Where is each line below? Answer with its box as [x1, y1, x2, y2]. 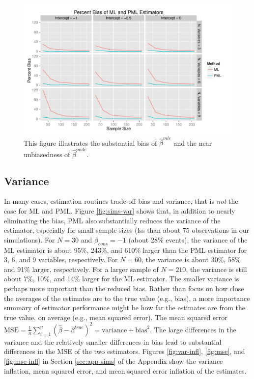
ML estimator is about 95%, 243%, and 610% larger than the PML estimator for [4, 244, 247, 255]
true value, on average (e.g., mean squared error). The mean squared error [4, 312, 227, 322]
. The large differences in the [150, 324, 236, 334]
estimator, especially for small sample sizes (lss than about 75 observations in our [4, 225, 250, 235]
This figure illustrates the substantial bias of [24, 137, 157, 148]
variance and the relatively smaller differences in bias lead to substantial [4, 336, 222, 347]
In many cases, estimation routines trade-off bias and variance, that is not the [4, 196, 238, 206]
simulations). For [4, 234, 55, 244]
